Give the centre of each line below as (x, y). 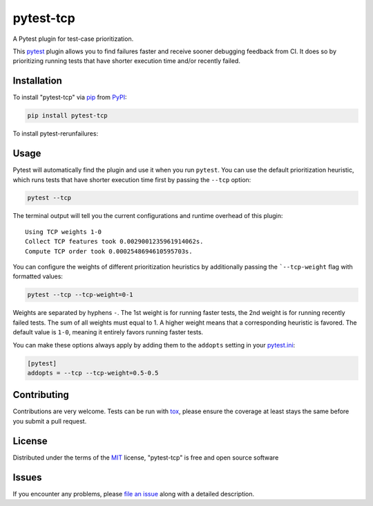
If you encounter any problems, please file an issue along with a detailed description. (134, 494)
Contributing (41, 395)
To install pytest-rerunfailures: (56, 134)
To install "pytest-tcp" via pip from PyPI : (70, 98)
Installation (37, 81)
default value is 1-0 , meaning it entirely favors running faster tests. (108, 332)
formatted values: (38, 276)
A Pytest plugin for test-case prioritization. (73, 39)
